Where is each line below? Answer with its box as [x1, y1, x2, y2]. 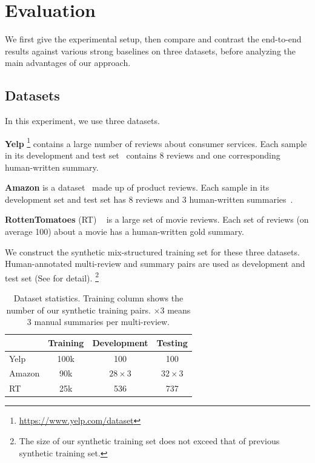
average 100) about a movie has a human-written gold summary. [5, 225, 244, 237]
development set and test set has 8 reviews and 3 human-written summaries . [5, 192, 293, 205]
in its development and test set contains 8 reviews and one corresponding [5, 148, 280, 161]
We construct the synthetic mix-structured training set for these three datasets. [5, 245, 300, 258]
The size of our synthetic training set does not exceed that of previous [19, 434, 280, 447]
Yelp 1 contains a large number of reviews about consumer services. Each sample [5, 135, 307, 149]
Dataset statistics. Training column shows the [13, 291, 184, 304]
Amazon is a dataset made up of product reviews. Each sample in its [5, 181, 270, 194]
